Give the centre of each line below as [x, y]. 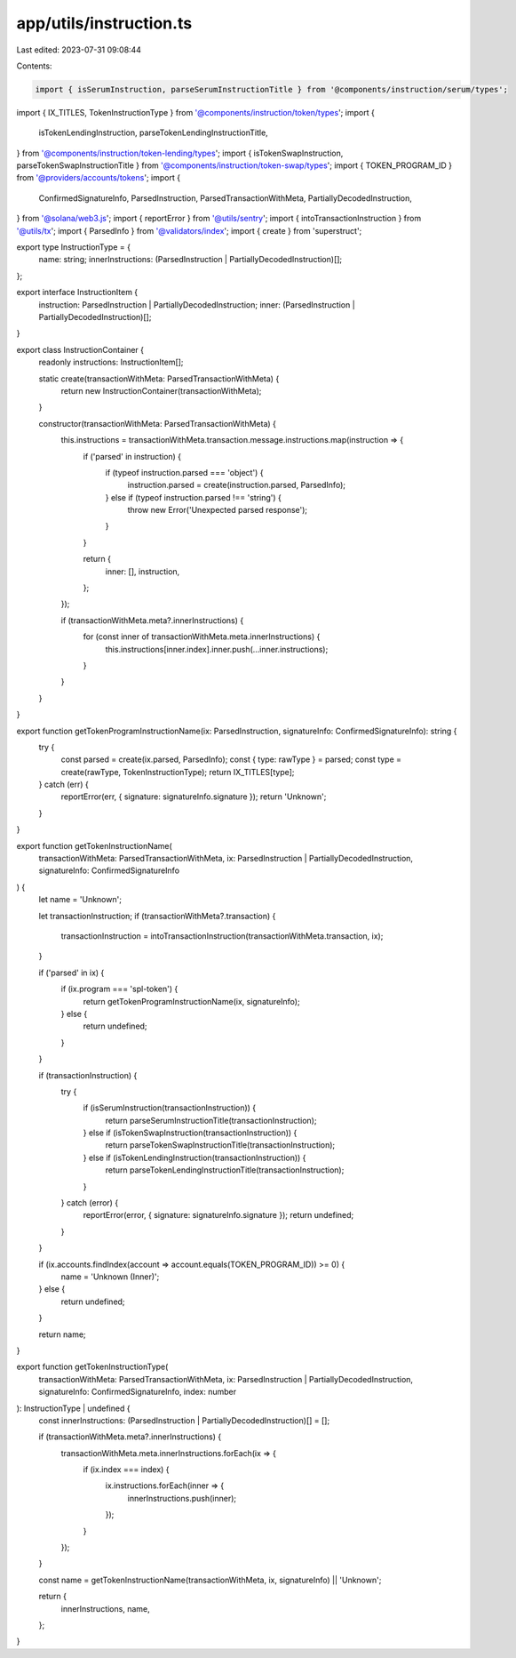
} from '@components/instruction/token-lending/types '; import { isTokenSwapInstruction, [180, 153]
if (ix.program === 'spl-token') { [119, 989]
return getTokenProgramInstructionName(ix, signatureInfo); [192, 1001]
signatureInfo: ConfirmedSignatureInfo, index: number [138, 1392]
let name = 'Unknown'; [80, 900]
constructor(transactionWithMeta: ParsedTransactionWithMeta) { [158, 423]
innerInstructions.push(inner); [182, 1498]
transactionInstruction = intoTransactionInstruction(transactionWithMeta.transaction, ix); [222, 936]
